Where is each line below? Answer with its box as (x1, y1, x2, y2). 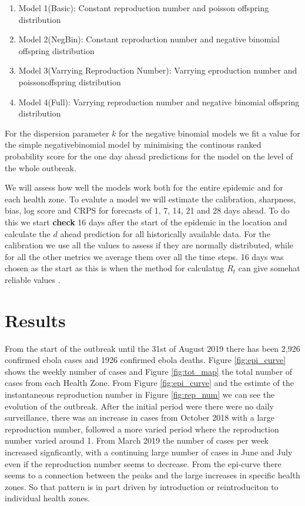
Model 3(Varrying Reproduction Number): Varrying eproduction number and (18, 64, 297, 76)
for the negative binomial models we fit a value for (119, 126, 300, 139)
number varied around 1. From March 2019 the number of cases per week (5, 434, 269, 447)
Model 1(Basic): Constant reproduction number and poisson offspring (18, 2, 269, 14)
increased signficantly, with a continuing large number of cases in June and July (5, 445, 293, 458)
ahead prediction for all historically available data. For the (60, 227, 270, 239)
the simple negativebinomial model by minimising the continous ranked (5, 138, 262, 151)
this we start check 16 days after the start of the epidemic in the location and (5, 215, 287, 228)
